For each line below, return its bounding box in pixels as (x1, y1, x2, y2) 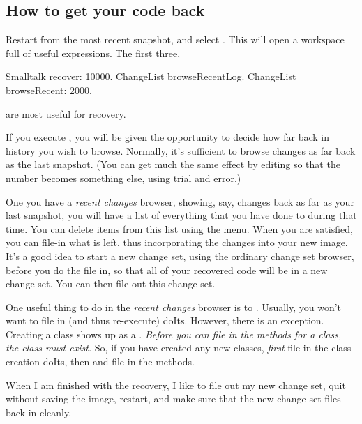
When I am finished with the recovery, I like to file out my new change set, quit (6, 377, 346, 392)
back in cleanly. (6, 404, 72, 419)
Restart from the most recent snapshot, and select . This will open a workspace (6, 32, 345, 47)
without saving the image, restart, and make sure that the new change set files (6, 391, 341, 406)
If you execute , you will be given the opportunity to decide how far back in (6, 130, 330, 144)
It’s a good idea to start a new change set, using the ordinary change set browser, (6, 248, 354, 263)
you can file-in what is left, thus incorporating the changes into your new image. (6, 235, 348, 250)
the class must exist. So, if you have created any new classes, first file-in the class (6, 340, 352, 355)
